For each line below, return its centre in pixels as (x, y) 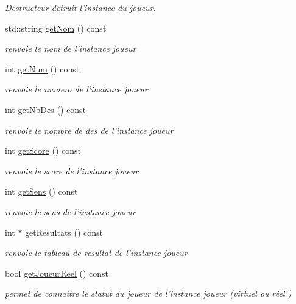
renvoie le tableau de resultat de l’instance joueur (96, 253)
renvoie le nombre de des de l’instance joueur (89, 130)
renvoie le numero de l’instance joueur (76, 89)
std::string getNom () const (56, 28)
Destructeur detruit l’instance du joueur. (80, 7)
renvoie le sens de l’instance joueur (70, 211)
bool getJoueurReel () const (57, 273)
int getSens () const (41, 191)
